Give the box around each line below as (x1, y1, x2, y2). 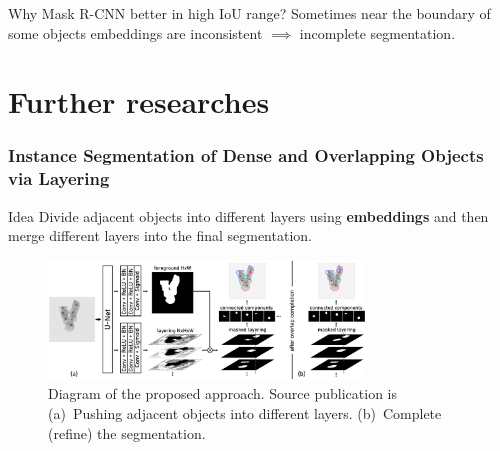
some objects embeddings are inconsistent (8, 22, 263, 43)
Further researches (8, 81, 270, 122)
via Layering (8, 166, 110, 191)
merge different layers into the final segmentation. (8, 225, 312, 246)
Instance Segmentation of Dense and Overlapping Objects (8, 143, 484, 168)
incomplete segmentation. (299, 22, 456, 43)
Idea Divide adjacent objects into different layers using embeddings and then (8, 205, 489, 226)
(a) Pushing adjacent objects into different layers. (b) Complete (48, 402, 442, 423)
